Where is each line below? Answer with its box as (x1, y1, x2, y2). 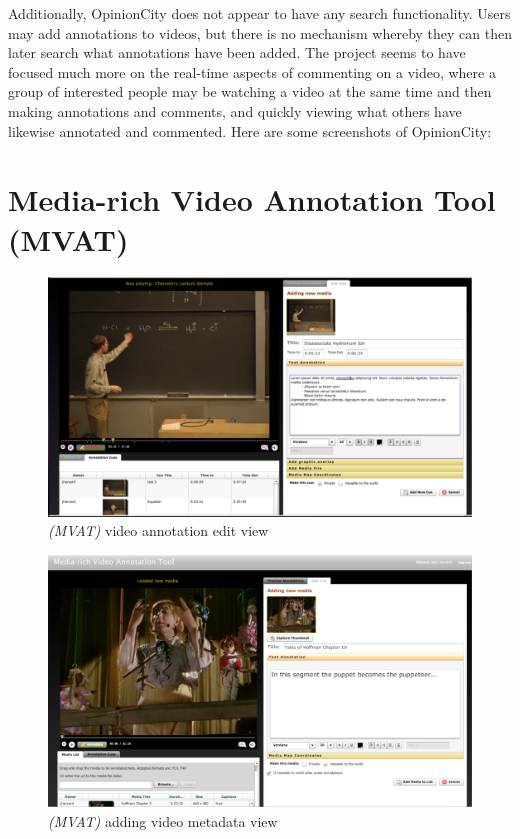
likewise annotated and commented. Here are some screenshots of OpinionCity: (8, 120, 492, 141)
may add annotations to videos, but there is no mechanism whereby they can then (8, 22, 512, 43)
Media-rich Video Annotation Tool (8, 179, 496, 220)
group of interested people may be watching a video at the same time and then (8, 81, 492, 102)
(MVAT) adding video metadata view (48, 810, 278, 831)
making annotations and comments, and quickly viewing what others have (8, 100, 462, 121)
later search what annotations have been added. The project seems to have (8, 42, 466, 63)
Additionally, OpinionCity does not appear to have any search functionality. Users (8, 3, 511, 23)
